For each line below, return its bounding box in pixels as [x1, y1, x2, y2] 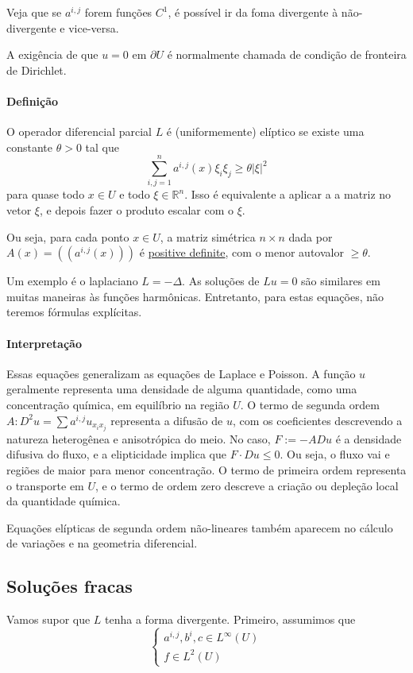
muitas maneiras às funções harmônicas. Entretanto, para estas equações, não [6, 288, 384, 304]
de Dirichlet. [6, 61, 67, 78]
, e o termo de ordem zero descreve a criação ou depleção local [95, 477, 399, 493]
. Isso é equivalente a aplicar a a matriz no [184, 186, 392, 203]
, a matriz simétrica [160, 228, 256, 245]
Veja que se [6, 4, 62, 20]
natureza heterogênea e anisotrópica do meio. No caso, [6, 430, 271, 447]
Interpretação [6, 335, 82, 351]
